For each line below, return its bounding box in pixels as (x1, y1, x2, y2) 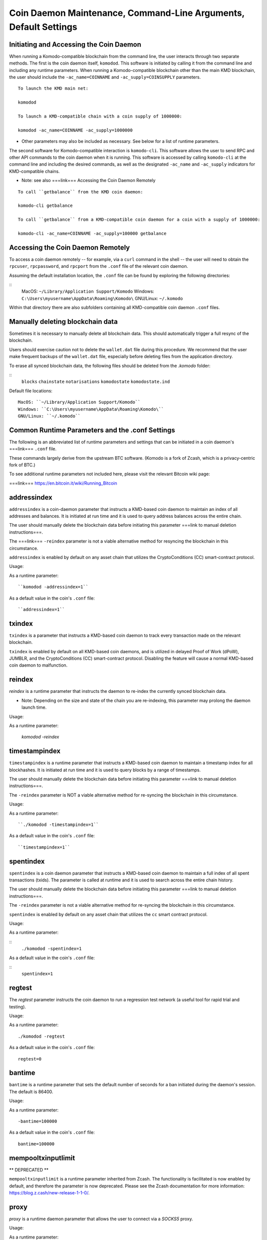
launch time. (21, 704, 47, 710)
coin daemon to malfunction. (9, 662, 68, 668)
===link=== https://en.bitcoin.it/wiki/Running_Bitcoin (9, 480, 117, 486)
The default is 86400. (9, 1089, 53, 1095)
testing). (9, 1003, 26, 1009)
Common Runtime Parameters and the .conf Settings (9, 426, 176, 434)
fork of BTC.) (9, 462, 36, 468)
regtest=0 (18, 1056, 42, 1061)
